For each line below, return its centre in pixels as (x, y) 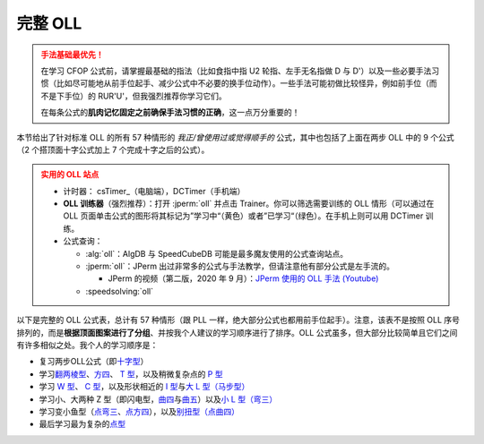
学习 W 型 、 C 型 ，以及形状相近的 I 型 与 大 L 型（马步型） (144, 387)
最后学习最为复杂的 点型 (82, 424)
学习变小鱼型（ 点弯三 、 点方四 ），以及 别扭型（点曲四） (139, 411)
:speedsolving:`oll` (120, 291)
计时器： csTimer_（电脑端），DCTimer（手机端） (154, 191)
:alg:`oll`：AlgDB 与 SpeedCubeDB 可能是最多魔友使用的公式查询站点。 (217, 253)
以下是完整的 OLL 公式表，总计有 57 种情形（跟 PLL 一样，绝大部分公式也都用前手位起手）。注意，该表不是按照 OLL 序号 (238, 320)
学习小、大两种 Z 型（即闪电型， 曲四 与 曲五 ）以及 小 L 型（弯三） (158, 399)
